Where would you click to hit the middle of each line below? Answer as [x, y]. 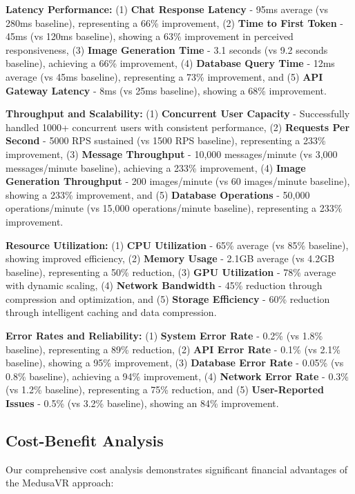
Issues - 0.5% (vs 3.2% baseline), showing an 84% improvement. [142, 403]
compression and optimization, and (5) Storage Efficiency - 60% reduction [168, 298]
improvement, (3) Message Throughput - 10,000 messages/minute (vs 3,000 [172, 154]
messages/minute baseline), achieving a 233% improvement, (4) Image [156, 167]
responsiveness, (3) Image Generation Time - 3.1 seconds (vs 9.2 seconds [167, 49]
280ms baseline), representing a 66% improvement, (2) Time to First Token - [175, 22]
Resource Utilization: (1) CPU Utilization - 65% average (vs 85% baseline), [177, 245]
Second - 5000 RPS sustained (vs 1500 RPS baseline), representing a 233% [166, 140]
